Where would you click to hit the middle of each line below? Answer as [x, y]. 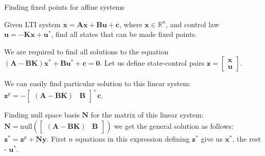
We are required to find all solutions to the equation [86, 51]
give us [212, 139]
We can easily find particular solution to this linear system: [98, 83]
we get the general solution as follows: [174, 126]
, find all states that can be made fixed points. [124, 34]
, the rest [246, 139]
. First [56, 139]
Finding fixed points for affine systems [64, 7]
